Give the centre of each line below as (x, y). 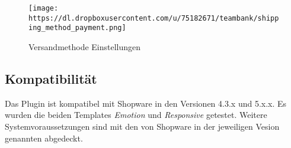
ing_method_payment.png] (77, 28)
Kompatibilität (51, 78)
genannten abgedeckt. (44, 138)
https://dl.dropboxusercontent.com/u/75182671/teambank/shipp (154, 18)
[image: (44, 8)
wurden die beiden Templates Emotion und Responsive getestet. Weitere (136, 115)
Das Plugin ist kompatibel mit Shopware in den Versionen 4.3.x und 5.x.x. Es (146, 103)
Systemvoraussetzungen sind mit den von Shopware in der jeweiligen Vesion (142, 126)
